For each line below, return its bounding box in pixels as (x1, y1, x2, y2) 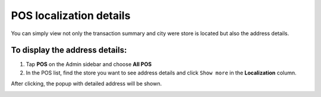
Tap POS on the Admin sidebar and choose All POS (26, 61, 152, 68)
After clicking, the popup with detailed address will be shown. (11, 80, 162, 87)
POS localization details (11, 9, 131, 22)
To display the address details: (11, 45, 127, 55)
